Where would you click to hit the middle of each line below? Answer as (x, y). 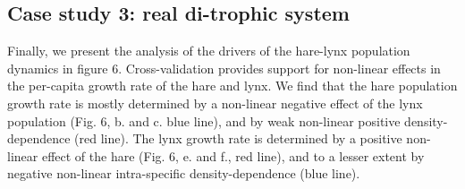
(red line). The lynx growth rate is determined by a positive (238, 138)
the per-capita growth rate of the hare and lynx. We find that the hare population (232, 86)
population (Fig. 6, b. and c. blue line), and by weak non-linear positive (204, 120)
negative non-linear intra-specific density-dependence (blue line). (184, 173)
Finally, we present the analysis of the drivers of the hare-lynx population (209, 51)
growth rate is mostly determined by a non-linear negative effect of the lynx (215, 103)
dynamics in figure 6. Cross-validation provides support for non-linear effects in (224, 68)
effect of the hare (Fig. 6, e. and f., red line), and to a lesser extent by (233, 155)
